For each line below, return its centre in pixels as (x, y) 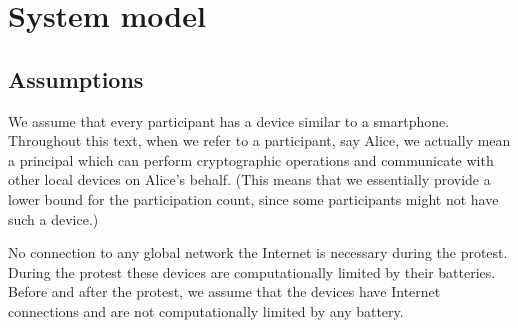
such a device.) (53, 218)
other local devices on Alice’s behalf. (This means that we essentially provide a (249, 179)
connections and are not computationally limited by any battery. (206, 310)
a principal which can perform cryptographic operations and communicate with (251, 159)
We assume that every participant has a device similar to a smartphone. (229, 120)
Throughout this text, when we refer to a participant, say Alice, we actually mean (259, 140)
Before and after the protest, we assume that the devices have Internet (224, 291)
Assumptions (76, 78)
